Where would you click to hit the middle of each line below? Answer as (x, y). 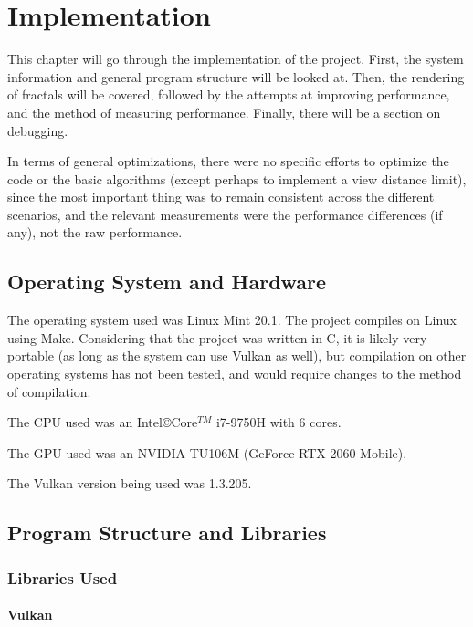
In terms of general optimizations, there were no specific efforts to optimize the (228, 161)
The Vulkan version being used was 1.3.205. (130, 483)
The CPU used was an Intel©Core (103, 422)
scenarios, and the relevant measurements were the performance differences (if (225, 214)
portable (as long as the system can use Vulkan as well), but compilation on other (237, 355)
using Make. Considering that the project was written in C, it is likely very (217, 337)
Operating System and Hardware (167, 282)
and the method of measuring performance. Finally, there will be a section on (224, 112)
